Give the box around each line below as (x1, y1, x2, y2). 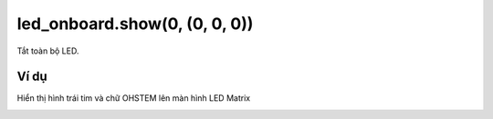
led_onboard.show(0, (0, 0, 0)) (16, 14, 254, 34)
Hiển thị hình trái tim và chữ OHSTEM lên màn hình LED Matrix (16, 93, 251, 104)
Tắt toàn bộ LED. (16, 45, 79, 56)
